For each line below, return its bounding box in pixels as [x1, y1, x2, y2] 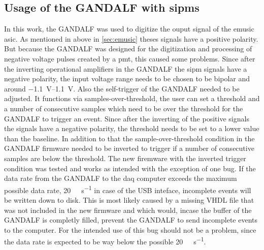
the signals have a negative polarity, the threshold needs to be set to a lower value [4, 123, 259, 134]
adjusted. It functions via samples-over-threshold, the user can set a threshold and [4, 93, 260, 104]
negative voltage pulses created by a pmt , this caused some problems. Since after [4, 53, 255, 64]
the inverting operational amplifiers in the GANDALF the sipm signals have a [4, 63, 247, 74]
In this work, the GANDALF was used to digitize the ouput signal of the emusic [4, 23, 254, 34]
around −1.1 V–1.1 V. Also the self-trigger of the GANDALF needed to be [4, 83, 240, 93]
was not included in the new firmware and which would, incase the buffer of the [4, 204, 252, 215]
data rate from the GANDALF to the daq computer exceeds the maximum [4, 173, 237, 183]
